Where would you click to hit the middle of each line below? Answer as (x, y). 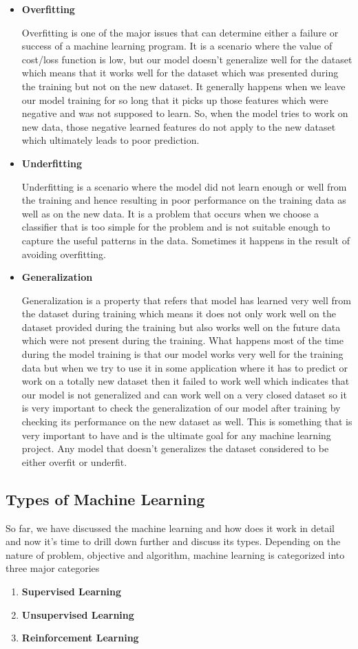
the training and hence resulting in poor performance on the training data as (184, 200)
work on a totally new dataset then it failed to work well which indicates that (186, 381)
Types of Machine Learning (105, 499)
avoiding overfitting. (64, 254)
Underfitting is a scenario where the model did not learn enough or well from (184, 186)
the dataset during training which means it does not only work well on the (179, 313)
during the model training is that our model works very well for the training (182, 354)
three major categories (53, 568)
